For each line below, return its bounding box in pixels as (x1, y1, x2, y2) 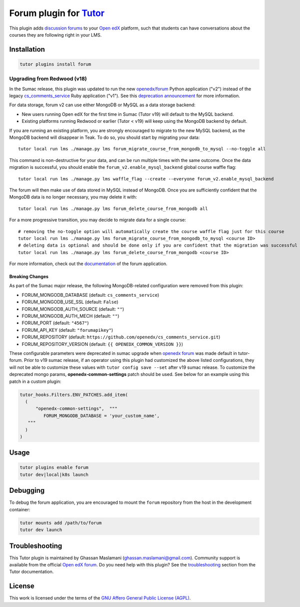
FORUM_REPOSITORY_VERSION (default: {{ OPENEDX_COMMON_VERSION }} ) (21, 341, 183, 347)
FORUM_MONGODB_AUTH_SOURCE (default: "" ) (21, 306, 124, 312)
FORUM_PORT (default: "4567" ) (21, 320, 89, 326)
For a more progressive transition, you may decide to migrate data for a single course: (9, 217, 186, 223)
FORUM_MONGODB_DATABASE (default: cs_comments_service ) (21, 292, 159, 298)
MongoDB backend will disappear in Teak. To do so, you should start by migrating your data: (9, 134, 200, 140)
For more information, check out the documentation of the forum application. (9, 261, 167, 267)
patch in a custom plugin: (9, 378, 61, 384)
